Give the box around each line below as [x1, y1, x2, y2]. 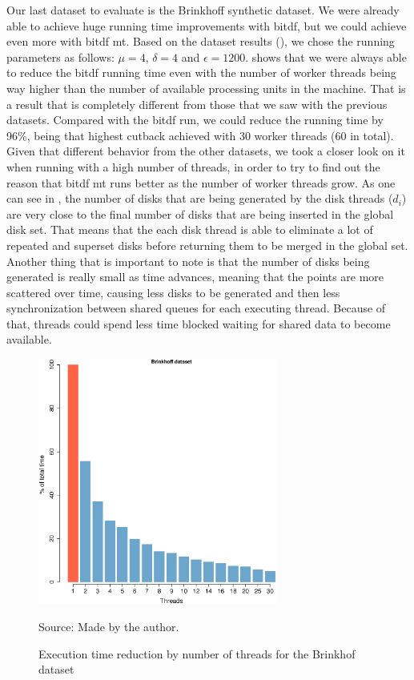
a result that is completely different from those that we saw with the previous [6, 95, 388, 112]
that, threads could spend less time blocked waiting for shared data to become [6, 315, 391, 332]
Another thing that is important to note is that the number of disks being [6, 252, 370, 269]
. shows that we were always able [245, 48, 407, 65]
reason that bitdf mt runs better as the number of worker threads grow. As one [6, 174, 396, 191]
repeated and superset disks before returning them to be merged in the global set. [6, 236, 408, 253]
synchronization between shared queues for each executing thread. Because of [6, 300, 386, 316]
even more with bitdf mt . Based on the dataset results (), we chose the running [6, 33, 395, 50]
